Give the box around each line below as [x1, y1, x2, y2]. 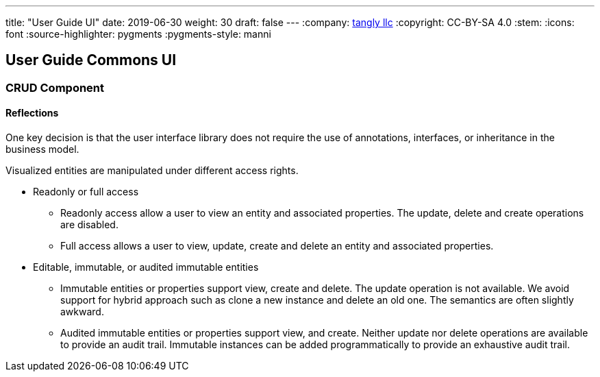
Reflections [5, 107, 59, 119]
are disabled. [60, 219, 118, 231]
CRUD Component [5, 80, 105, 95]
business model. [5, 143, 79, 156]
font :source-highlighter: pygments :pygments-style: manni [5, 28, 271, 40]
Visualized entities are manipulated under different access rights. [5, 165, 299, 177]
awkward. [60, 306, 104, 318]
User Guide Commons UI [5, 51, 177, 69]
